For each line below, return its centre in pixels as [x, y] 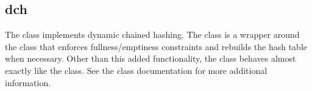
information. [28, 82]
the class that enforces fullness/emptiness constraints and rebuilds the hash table [156, 46]
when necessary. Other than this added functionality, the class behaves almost [151, 58]
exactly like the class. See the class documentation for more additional [136, 70]
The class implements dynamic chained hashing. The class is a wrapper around [152, 35]
